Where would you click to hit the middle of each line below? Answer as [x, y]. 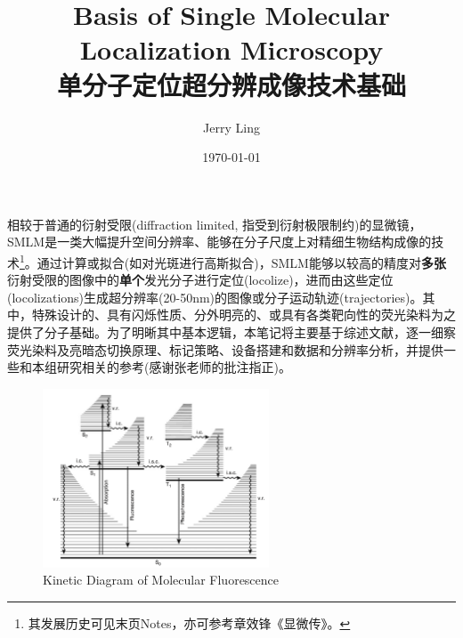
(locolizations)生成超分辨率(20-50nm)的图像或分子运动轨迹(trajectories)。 [215, 297]
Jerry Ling [231, 127]
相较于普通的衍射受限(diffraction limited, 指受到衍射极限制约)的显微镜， [215, 224]
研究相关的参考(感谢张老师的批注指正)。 [174, 367]
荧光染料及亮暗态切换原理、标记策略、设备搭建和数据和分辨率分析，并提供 [225, 349]
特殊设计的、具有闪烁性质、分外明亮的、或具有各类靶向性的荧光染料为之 [244, 315]
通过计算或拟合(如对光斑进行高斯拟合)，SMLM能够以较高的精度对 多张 [241, 262]
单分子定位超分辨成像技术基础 [231, 84]
